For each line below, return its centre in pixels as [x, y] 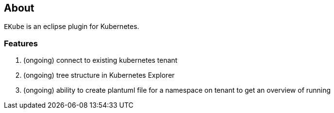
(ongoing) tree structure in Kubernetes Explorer [99, 75]
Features [21, 43]
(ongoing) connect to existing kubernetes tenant [100, 60]
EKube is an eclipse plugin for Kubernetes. [72, 27]
